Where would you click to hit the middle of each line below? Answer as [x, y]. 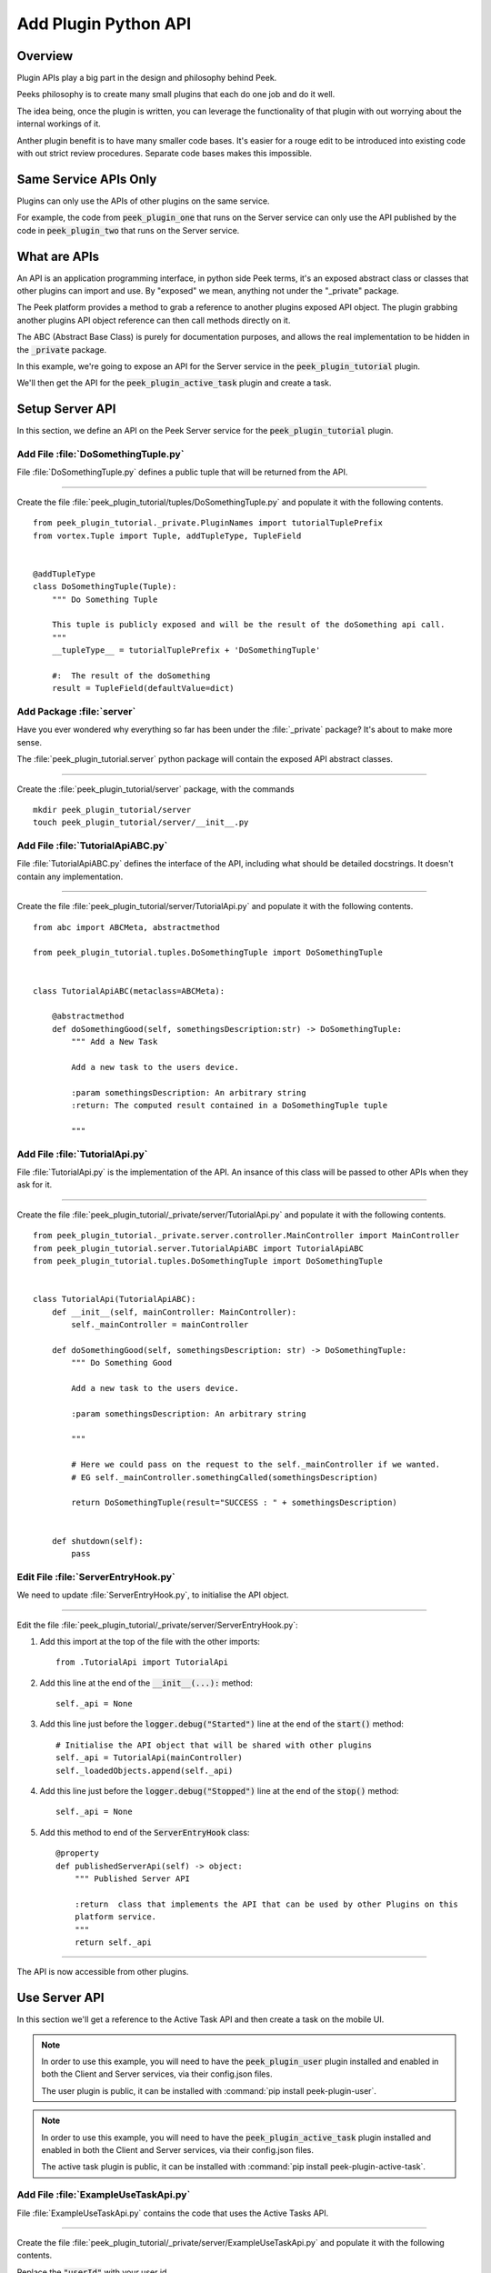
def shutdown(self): [97, 1541]
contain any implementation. [70, 876]
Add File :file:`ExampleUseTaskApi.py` [104, 2195]
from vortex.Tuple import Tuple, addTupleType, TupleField [167, 536]
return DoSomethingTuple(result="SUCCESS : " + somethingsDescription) [234, 1503]
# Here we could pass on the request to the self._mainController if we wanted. [256, 1465]
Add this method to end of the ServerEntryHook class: [145, 1832]
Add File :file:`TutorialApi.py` [82, 1154]
